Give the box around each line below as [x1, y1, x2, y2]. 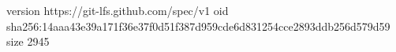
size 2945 [6, 33, 50, 50]
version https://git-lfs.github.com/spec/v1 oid [6, 2, 229, 18]
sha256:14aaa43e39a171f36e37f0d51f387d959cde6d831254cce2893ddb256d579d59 [6, 17, 390, 34]
